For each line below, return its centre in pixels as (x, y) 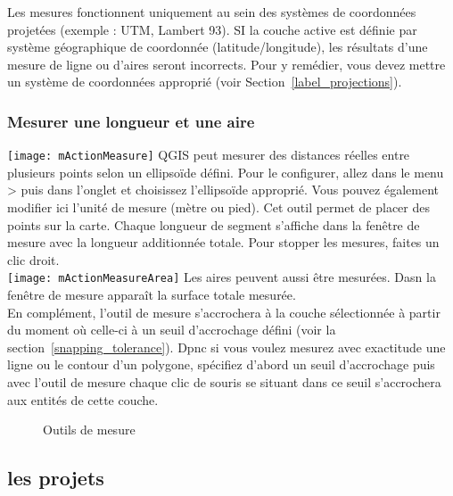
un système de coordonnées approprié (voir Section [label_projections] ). (205, 82)
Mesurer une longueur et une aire (131, 121)
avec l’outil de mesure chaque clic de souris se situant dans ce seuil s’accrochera (224, 382)
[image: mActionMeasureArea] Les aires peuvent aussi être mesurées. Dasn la (222, 277)
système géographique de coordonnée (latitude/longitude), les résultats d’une (218, 47)
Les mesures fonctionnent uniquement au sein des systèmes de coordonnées (212, 12)
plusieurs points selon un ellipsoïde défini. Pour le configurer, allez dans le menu (226, 172)
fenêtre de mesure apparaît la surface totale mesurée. (152, 295)
